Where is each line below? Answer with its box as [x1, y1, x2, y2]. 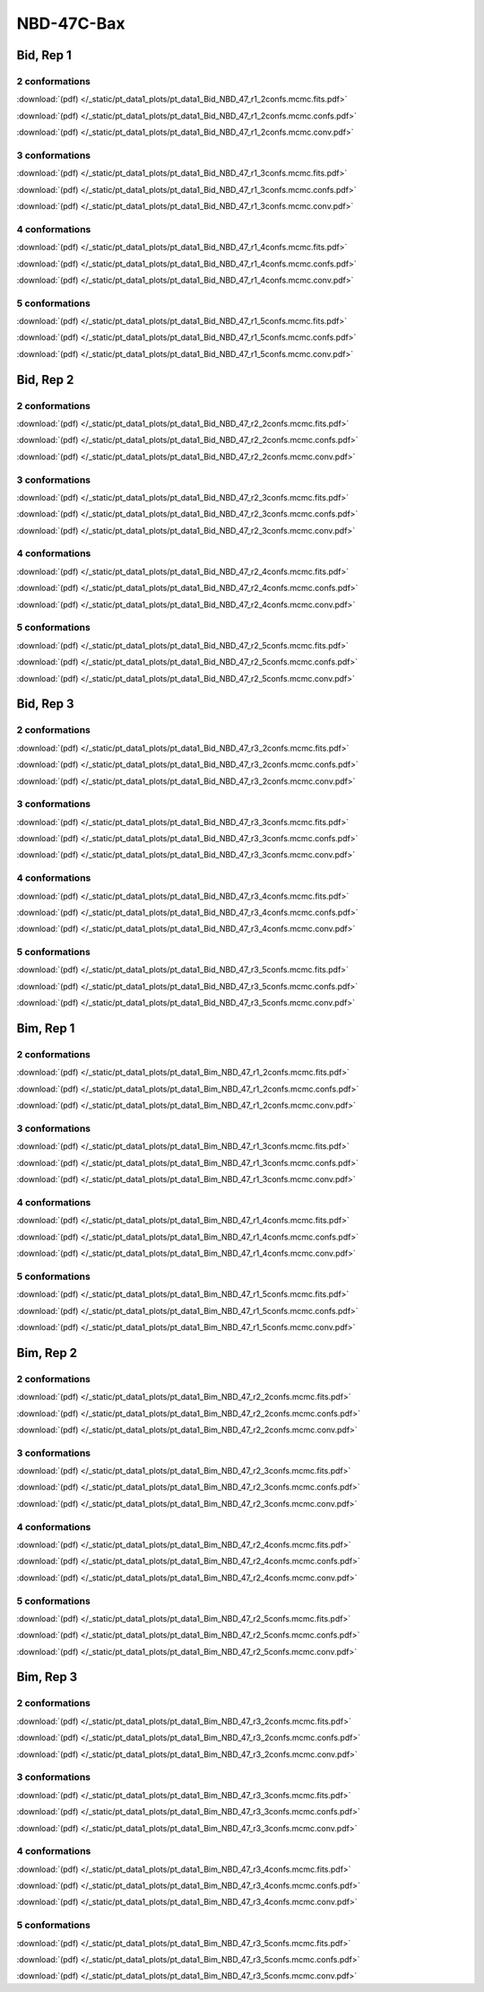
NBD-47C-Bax [16, 13, 125, 33]
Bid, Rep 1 [16, 48, 72, 63]
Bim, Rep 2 [16, 1345, 78, 1361]
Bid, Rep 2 [16, 372, 74, 387]
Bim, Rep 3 [16, 1669, 78, 1685]
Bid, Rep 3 [16, 696, 74, 712]
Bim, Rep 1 [16, 1021, 75, 1036]
